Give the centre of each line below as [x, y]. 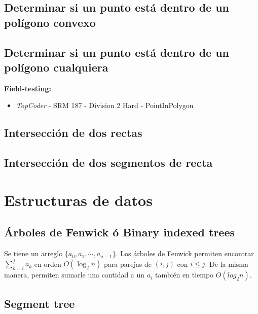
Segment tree [40, 303]
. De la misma [227, 264]
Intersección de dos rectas [73, 133]
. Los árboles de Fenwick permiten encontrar [185, 253]
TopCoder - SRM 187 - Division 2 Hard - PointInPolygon [105, 105]
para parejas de [128, 264]
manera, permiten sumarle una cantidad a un [75, 275]
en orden [48, 264]
